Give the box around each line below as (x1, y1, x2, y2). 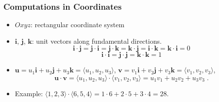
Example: (15, 88, 43, 98)
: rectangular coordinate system (30, 19, 125, 30)
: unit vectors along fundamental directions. (32, 35, 162, 46)
